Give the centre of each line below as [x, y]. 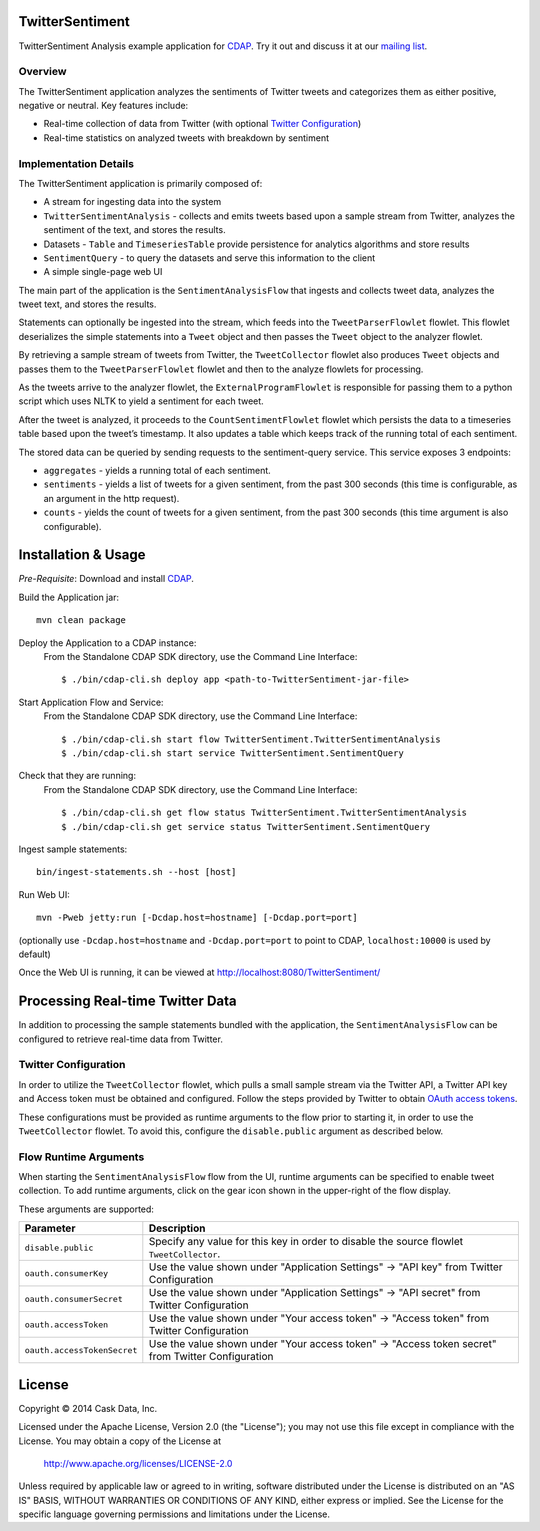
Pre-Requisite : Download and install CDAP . [106, 579]
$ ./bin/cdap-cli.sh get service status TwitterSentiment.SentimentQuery [246, 826]
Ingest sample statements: [73, 849]
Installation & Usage [82, 555]
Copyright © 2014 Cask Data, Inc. [88, 1408]
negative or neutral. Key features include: [103, 106]
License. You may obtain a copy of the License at [120, 1441]
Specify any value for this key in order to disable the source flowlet [306, 1242]
